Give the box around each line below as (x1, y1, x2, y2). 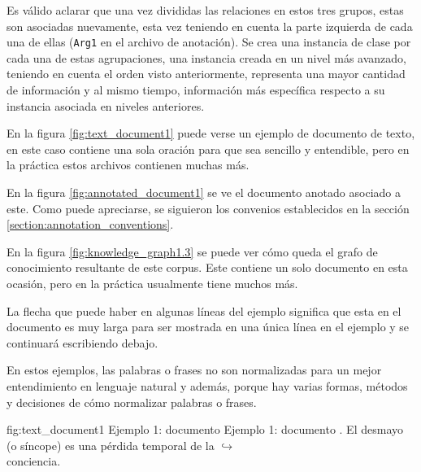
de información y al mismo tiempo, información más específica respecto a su (7, 81, 385, 98)
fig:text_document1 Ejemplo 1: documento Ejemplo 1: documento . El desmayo (7, 421, 403, 438)
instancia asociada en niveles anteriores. (7, 97, 205, 114)
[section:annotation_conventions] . (7, 216, 174, 233)
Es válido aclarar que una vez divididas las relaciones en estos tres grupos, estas (7, 2, 404, 18)
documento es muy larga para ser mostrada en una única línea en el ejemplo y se (7, 318, 410, 335)
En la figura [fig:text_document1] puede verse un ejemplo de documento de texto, (7, 125, 415, 142)
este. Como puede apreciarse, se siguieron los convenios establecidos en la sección (7, 199, 410, 216)
